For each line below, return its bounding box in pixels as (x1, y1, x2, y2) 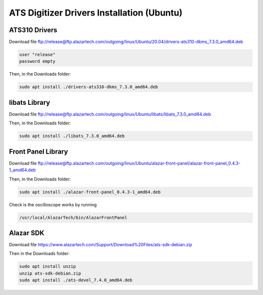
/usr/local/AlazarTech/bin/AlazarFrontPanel (19, 215, 128, 220)
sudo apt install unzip (19, 264, 76, 269)
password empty (19, 59, 56, 64)
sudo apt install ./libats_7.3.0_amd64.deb (19, 133, 125, 139)
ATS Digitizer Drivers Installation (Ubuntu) (9, 7, 183, 18)
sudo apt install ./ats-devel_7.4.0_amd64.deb (19, 277, 132, 283)
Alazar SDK (9, 229, 45, 237)
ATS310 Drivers (9, 26, 57, 34)
